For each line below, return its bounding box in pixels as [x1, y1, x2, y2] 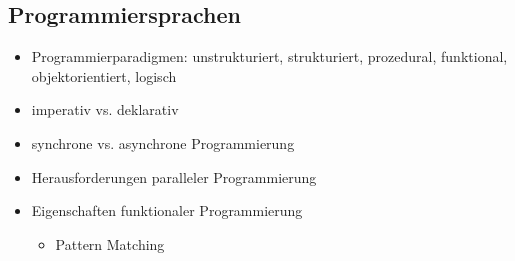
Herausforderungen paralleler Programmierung [31, 166, 317, 187]
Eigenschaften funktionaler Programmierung [31, 200, 303, 221]
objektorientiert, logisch [31, 65, 177, 86]
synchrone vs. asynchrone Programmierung [31, 132, 295, 153]
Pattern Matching [55, 233, 165, 254]
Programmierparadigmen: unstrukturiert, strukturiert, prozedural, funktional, [31, 46, 508, 67]
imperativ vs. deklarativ [31, 99, 179, 120]
